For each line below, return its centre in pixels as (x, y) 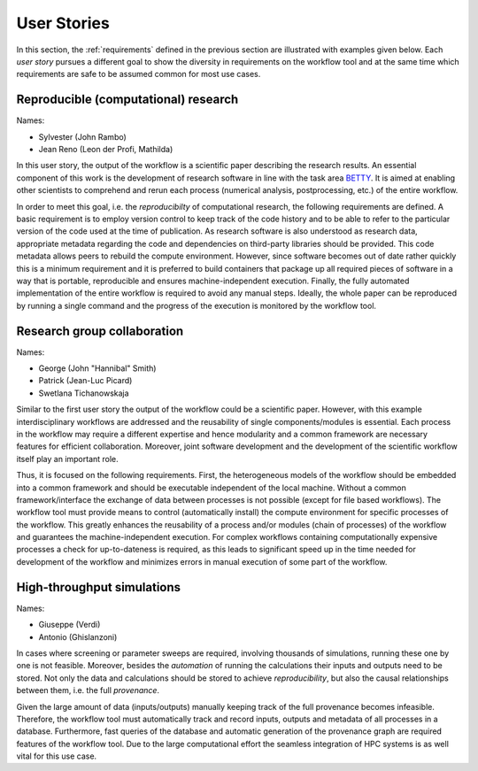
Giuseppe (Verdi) (69, 625)
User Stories (63, 23)
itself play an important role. (67, 459)
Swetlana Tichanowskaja (84, 393)
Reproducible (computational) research (127, 100)
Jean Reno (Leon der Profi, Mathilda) (106, 150)
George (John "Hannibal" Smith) (97, 368)
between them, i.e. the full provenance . (88, 690)
